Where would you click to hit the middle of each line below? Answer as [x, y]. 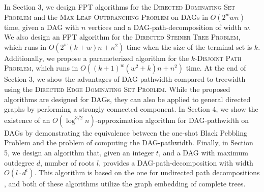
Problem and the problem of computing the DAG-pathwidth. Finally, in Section [129, 142]
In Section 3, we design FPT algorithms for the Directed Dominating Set [120, 7]
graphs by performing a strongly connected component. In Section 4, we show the [131, 109]
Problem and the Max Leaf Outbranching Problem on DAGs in [106, 17]
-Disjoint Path [218, 58]
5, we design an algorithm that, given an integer [79, 152]
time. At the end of [216, 68]
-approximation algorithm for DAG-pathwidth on [172, 120]
